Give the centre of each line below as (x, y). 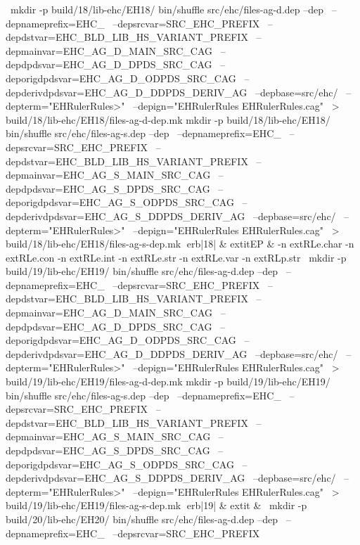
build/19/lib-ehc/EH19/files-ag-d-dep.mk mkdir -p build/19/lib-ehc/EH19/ (168, 381)
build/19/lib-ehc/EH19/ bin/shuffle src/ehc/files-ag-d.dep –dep (142, 271)
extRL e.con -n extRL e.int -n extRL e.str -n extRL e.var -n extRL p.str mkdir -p (176, 257)
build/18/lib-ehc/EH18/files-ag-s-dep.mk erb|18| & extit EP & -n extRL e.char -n (180, 244)
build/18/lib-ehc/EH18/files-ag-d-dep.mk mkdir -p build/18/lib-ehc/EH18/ (168, 119)
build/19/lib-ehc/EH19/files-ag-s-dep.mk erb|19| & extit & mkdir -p (156, 505)
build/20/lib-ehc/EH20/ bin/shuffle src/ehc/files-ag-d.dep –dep (142, 519)
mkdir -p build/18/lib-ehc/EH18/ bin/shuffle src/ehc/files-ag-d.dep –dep (167, 9)
